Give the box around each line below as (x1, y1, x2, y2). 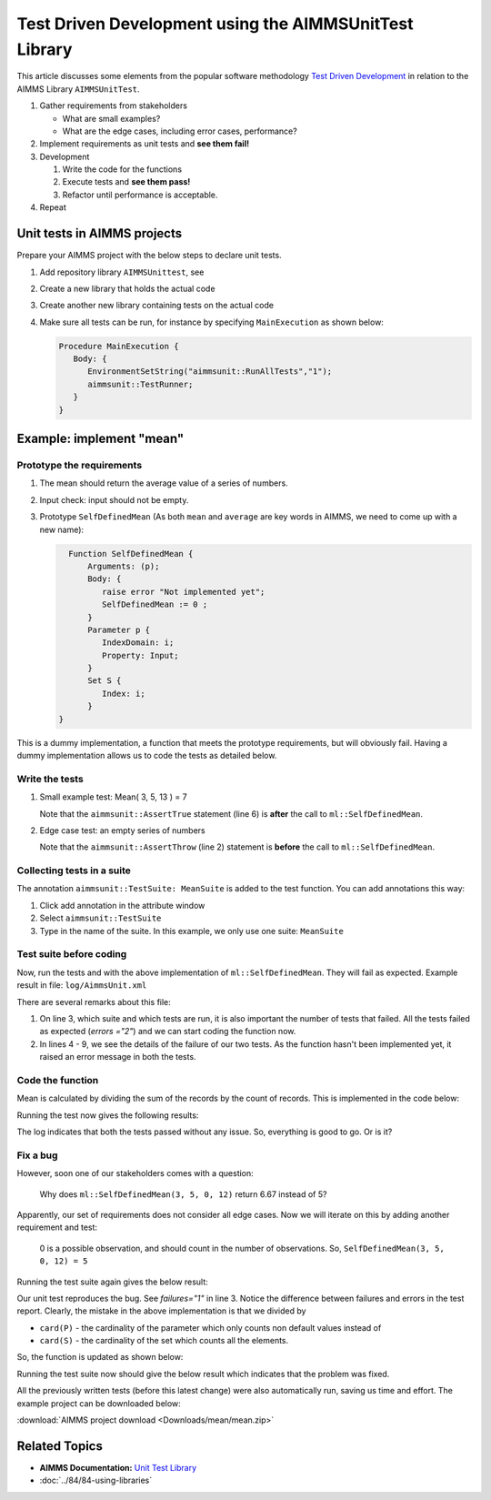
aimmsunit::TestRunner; (87, 378, 194, 389)
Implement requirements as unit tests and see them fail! (39, 138, 250, 149)
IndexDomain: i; (101, 638, 175, 648)
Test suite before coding (16, 948, 127, 961)
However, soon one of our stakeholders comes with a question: (16, 1168, 254, 1179)
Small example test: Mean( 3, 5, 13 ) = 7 (39, 791, 187, 802)
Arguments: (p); (87, 560, 160, 571)
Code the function (16, 1073, 99, 1086)
